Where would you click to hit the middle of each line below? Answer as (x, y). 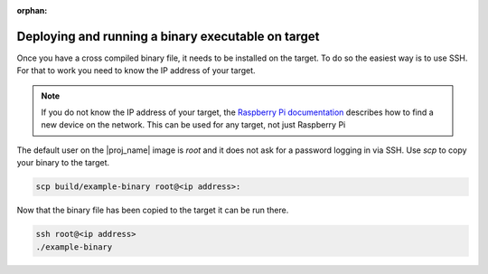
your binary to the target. (63, 163)
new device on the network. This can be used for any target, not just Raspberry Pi (193, 125)
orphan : (32, 10)
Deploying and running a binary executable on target (168, 36)
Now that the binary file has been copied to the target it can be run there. (153, 210)
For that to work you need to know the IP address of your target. (136, 71)
